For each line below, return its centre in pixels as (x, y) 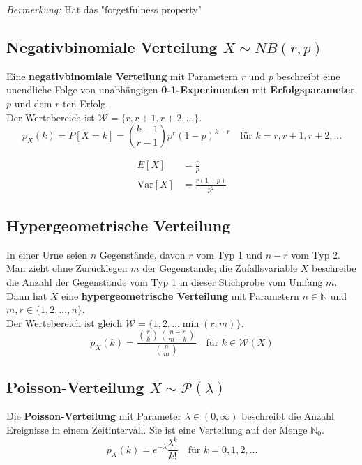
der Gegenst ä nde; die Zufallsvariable (220, 268)
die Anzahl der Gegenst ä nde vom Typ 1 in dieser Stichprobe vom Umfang (165, 281)
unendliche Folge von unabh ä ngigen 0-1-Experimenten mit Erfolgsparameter (181, 90)
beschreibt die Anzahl (288, 416)
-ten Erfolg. (84, 103)
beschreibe (334, 268)
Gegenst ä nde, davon (142, 254)
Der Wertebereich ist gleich (65, 322)
